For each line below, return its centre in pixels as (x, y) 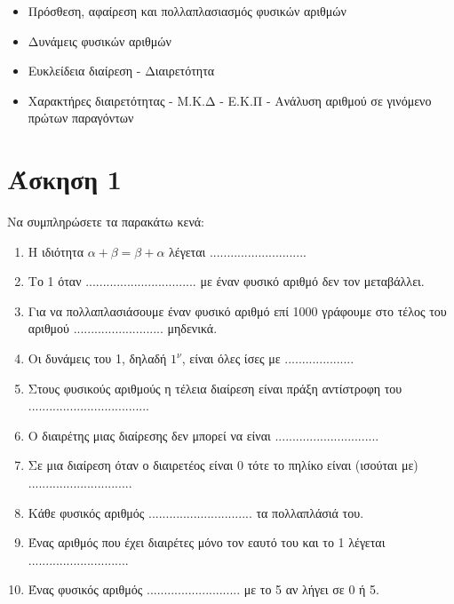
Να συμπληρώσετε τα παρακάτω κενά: (106, 222)
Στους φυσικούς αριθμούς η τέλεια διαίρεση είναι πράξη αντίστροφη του (215, 388)
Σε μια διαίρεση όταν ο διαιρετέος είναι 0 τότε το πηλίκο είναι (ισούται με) (223, 465)
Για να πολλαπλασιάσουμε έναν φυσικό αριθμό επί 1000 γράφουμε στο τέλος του (237, 310)
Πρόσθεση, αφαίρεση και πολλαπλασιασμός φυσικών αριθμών (187, 11)
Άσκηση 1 (64, 179)
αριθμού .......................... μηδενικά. (123, 328)
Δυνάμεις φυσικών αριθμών (100, 40)
